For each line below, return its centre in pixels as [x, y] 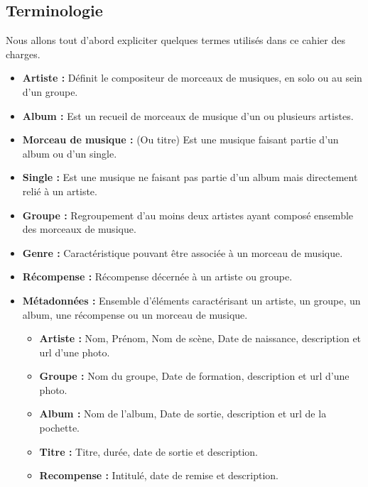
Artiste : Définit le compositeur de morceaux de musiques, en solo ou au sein [192, 78]
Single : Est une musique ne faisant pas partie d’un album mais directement [190, 177]
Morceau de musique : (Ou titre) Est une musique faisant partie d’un [180, 139]
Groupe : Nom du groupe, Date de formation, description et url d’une [194, 376]
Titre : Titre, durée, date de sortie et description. [149, 451]
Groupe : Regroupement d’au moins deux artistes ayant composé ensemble [188, 215]
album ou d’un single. [70, 153]
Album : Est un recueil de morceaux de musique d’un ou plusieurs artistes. [188, 115]
